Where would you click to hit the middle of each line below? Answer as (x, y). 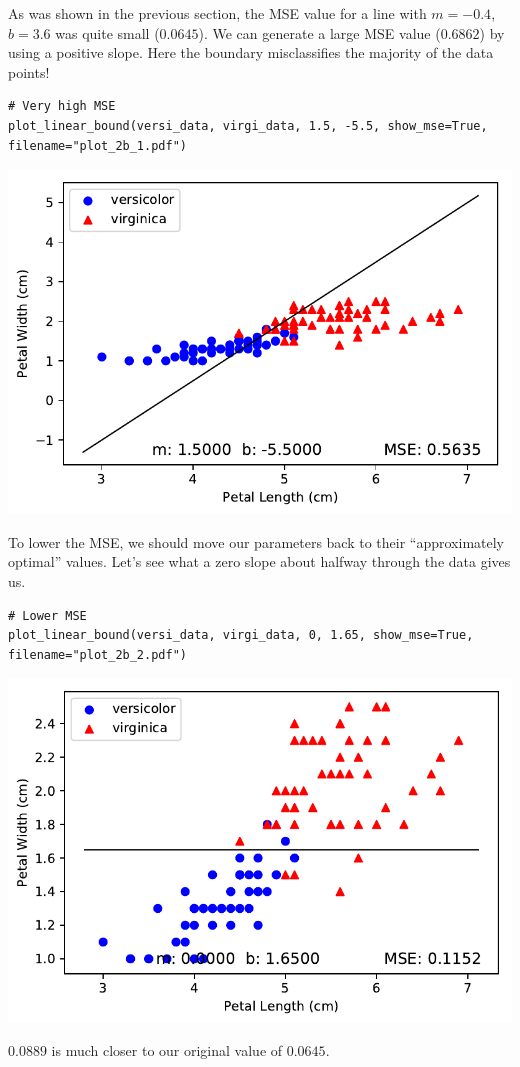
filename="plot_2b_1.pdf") (97, 145)
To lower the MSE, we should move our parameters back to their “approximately (256, 541)
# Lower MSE (47, 615)
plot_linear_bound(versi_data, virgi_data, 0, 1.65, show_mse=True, (241, 635)
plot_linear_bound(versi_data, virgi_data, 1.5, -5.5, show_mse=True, (248, 125)
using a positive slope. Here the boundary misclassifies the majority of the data (251, 52)
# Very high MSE (62, 106)
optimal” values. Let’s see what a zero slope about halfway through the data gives (259, 561)
